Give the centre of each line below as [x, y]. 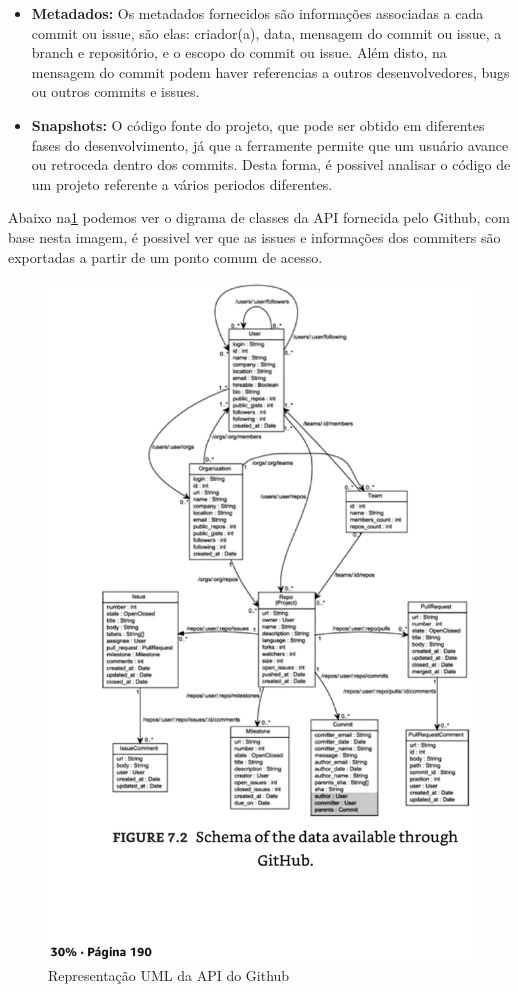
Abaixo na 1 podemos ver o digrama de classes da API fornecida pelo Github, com [259, 217]
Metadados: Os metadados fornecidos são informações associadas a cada [257, 13]
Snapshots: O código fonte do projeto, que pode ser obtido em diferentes [258, 124]
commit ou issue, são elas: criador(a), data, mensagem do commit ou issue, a [266, 32]
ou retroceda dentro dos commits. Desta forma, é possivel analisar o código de [271, 164]
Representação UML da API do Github [169, 975]
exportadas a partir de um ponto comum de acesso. [165, 256]
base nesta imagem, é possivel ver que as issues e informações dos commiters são [254, 236]
